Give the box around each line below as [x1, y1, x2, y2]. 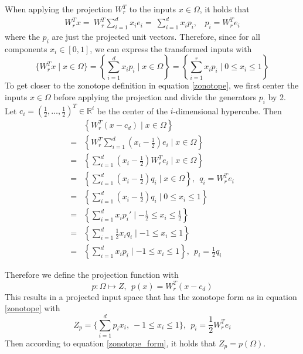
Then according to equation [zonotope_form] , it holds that [5, 336, 216, 349]
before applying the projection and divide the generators [53, 90, 257, 103]
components [5, 42, 47, 55]
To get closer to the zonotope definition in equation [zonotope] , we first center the [5, 79, 299, 91]
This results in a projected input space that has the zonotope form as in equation [5, 290, 297, 302]
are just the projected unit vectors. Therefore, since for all [52, 30, 260, 42]
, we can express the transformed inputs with [90, 42, 252, 55]
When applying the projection [5, 3, 113, 15]
